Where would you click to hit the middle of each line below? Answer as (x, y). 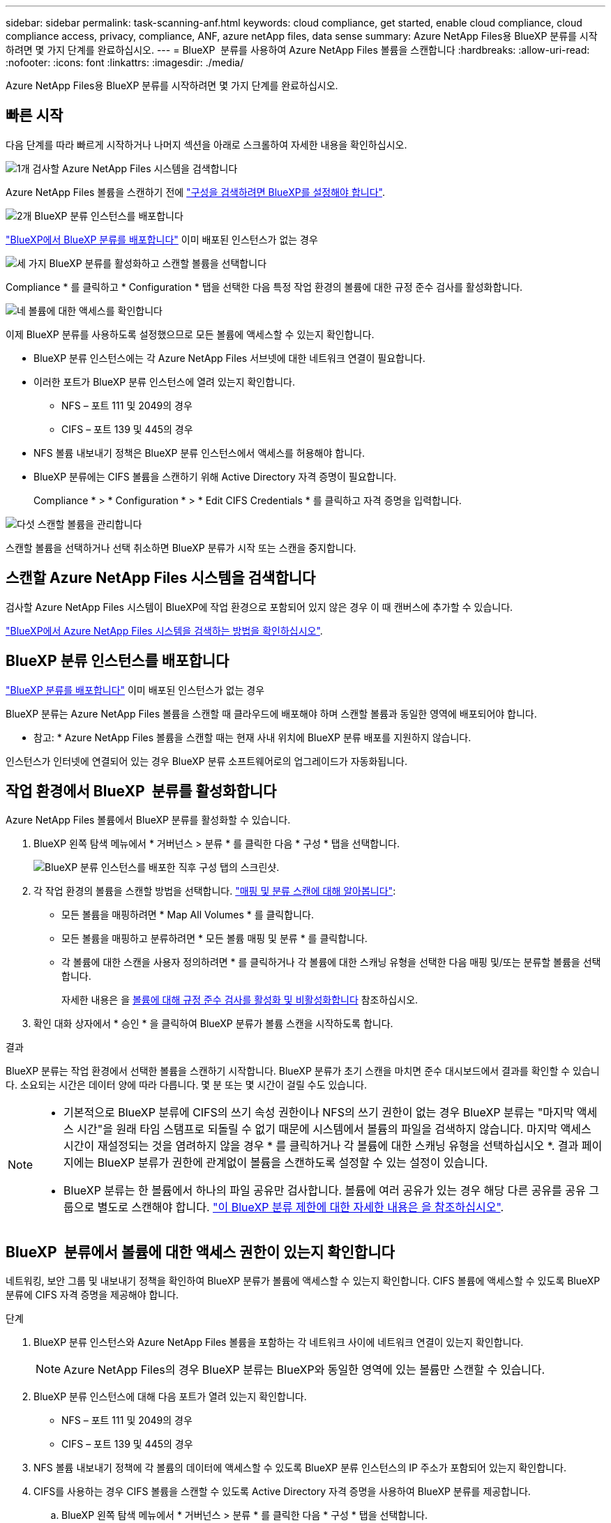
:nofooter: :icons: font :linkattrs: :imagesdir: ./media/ (125, 62)
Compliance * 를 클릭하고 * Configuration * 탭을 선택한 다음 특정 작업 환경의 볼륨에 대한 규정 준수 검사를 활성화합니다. (264, 287)
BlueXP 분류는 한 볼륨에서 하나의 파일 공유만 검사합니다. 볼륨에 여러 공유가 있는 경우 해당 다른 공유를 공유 (325, 1191)
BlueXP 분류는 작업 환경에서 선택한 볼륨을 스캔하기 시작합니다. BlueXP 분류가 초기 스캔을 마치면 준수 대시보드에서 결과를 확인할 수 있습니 (303, 1071)
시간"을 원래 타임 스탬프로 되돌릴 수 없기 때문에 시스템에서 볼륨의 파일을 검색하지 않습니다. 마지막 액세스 (334, 1129)
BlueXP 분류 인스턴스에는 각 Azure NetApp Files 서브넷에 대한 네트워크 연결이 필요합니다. (229, 358)
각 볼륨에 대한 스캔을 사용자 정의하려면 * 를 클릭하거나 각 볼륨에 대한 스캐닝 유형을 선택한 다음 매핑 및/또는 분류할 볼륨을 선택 (331, 962)
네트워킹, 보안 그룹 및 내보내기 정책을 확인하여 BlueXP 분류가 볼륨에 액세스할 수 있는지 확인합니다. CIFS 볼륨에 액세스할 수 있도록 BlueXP (303, 1281)
